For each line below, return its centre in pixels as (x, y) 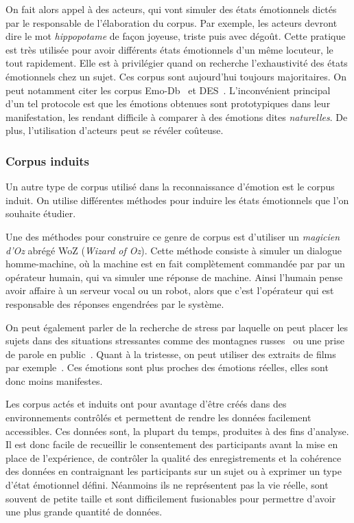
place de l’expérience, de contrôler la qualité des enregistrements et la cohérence (174, 457)
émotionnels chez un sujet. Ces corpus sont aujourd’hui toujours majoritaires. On (176, 76)
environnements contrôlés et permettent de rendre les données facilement (158, 418)
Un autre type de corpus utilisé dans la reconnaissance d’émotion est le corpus (170, 187)
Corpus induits (47, 160)
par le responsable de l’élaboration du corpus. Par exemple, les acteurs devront (172, 22)
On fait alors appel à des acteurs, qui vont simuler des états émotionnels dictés (171, 9)
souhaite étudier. (41, 213)
